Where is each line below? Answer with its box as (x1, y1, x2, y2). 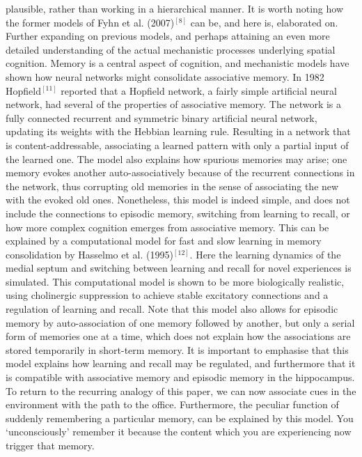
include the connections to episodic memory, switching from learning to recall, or (6, 206, 350, 220)
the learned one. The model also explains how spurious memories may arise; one (6, 151, 347, 166)
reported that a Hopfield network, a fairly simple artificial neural (61, 83, 337, 98)
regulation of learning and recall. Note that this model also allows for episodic (6, 302, 338, 316)
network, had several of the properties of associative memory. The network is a (6, 97, 342, 111)
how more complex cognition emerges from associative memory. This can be (6, 219, 329, 234)
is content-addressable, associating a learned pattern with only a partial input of (6, 137, 349, 152)
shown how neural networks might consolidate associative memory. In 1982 (6, 69, 324, 84)
